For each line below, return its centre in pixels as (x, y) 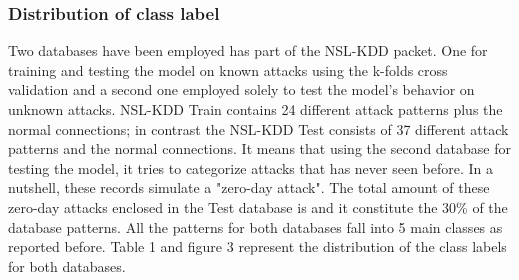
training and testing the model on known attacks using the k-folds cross (228, 69)
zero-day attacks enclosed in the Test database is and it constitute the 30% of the (258, 206)
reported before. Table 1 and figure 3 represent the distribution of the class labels (257, 246)
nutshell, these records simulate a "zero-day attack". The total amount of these (249, 187)
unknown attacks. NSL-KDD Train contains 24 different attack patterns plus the (255, 109)
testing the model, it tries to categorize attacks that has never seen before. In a (251, 167)
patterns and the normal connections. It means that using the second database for (260, 148)
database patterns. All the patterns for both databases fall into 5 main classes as (255, 226)
